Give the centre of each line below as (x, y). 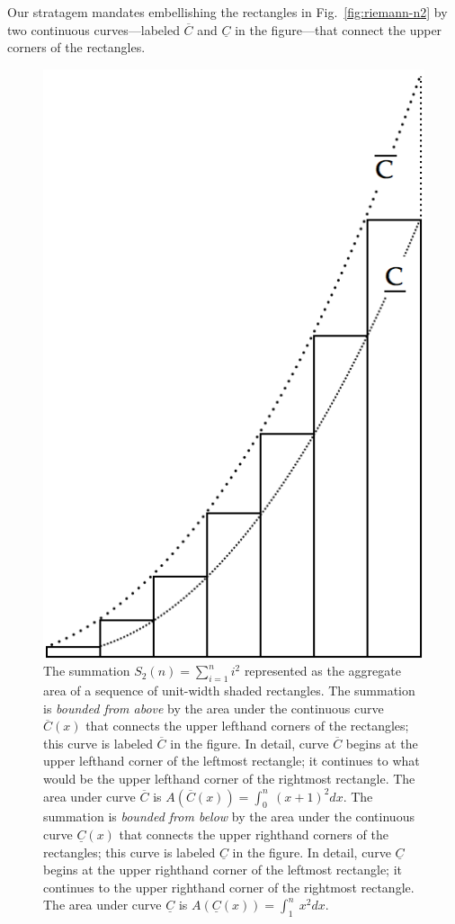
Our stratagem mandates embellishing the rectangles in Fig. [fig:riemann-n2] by (227, 12)
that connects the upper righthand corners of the (254, 834)
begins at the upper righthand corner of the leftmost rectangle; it (223, 870)
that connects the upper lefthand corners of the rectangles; (247, 726)
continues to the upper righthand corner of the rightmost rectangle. (229, 887)
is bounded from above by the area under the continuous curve (214, 708)
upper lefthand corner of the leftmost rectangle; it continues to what (232, 761)
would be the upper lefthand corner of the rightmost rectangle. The (229, 778)
